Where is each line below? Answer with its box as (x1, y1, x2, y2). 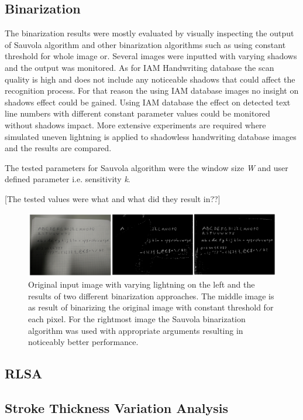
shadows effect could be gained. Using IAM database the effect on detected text (5, 95, 291, 108)
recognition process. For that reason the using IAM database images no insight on (5, 84, 299, 97)
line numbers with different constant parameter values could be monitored (5, 107, 270, 119)
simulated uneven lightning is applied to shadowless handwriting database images (5, 130, 297, 142)
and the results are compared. (5, 142, 112, 154)
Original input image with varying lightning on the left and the (28, 278, 255, 291)
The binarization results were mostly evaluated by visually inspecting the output (5, 27, 294, 39)
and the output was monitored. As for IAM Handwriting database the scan (5, 61, 274, 73)
